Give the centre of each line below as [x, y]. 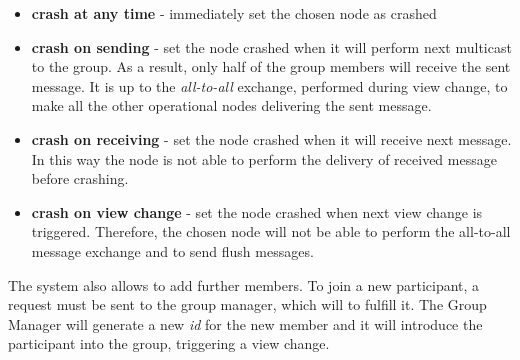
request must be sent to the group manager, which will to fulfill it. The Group [247, 304]
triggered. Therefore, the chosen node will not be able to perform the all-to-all [271, 231]
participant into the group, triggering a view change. [169, 343]
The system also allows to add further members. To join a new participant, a [244, 284]
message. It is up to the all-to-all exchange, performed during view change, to [269, 85]
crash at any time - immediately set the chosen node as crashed [234, 13]
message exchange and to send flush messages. [172, 250]
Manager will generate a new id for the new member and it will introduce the [245, 323]
